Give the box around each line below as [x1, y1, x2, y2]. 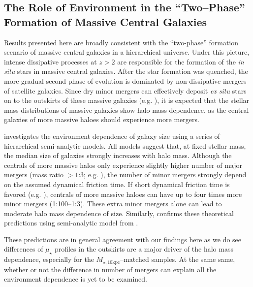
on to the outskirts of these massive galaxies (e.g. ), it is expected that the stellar [4, 95, 250, 105]
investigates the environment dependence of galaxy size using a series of [4, 130, 220, 141]
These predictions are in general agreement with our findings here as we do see [4, 234, 242, 244]
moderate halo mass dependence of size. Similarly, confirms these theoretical [4, 208, 234, 218]
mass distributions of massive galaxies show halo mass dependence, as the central [4, 104, 249, 115]
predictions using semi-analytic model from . [4, 218, 138, 228]
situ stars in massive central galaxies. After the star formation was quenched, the [4, 66, 248, 76]
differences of [4, 244, 43, 254]
